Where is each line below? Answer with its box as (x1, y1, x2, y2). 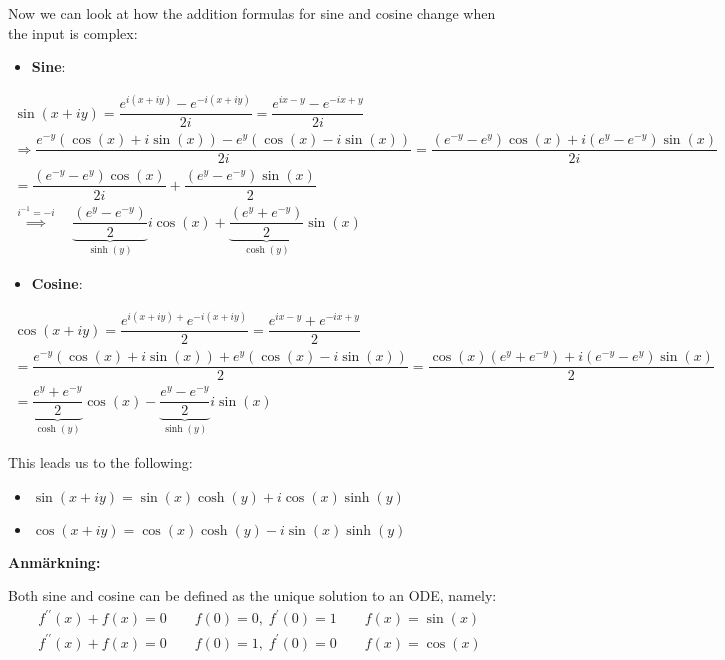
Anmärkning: (8, 551, 101, 572)
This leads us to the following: (8, 452, 193, 472)
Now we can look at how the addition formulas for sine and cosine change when (8, 3, 496, 23)
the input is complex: (8, 22, 138, 43)
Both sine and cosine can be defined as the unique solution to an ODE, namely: (8, 585, 497, 606)
